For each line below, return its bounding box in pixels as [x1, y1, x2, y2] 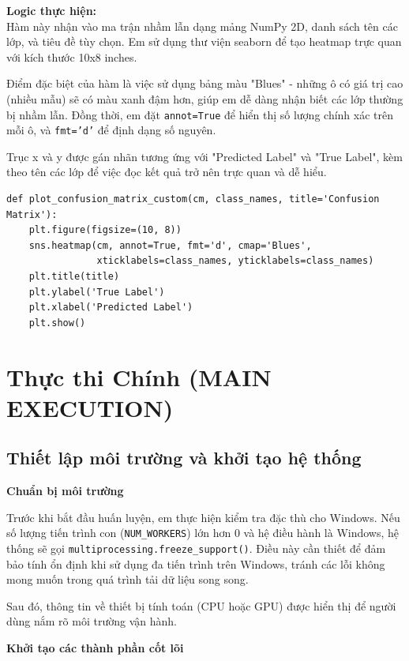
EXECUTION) [6, 391, 174, 423]
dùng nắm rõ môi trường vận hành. [6, 613, 177, 629]
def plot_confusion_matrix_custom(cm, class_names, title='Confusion [6, 193, 380, 205]
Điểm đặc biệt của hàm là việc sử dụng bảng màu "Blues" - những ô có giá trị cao [6, 75, 403, 92]
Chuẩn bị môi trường [6, 483, 124, 499]
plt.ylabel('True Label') [28, 286, 165, 298]
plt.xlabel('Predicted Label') [28, 302, 193, 314]
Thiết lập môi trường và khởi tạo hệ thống [6, 445, 362, 470]
